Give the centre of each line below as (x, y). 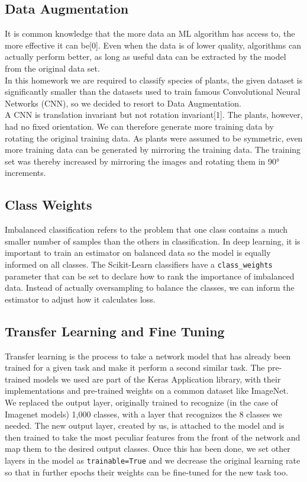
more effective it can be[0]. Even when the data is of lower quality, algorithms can (153, 45)
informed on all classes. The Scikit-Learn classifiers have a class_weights (139, 264)
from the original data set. (52, 68)
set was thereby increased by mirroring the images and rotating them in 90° (142, 161)
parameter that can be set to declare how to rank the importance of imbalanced (150, 276)
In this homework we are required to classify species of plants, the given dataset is (154, 80)
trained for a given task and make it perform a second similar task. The (135, 367)
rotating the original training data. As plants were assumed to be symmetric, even (154, 138)
